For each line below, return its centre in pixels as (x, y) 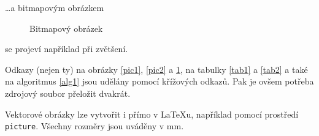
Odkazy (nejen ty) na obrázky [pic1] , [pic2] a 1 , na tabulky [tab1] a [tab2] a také (156, 69)
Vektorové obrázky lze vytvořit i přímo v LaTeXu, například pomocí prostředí (152, 114)
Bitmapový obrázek (66, 28)
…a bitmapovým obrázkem (55, 7)
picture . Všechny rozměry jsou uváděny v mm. (94, 126)
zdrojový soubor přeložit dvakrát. (68, 93)
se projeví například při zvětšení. (67, 49)
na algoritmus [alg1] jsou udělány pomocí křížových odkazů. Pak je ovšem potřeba (159, 81)
